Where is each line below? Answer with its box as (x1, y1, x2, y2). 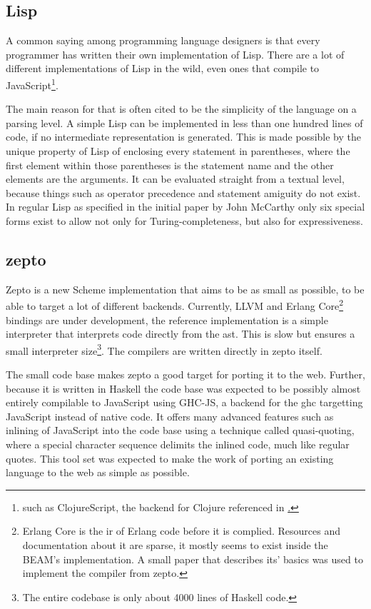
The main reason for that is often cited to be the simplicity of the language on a (6, 101, 357, 116)
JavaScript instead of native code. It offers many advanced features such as (6, 408, 334, 423)
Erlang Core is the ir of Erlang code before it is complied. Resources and (22, 523, 341, 538)
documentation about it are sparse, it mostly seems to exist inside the (22, 538, 328, 552)
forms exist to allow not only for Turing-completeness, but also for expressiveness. (6, 213, 363, 228)
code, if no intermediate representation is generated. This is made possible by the (6, 129, 361, 144)
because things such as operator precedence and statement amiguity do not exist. (6, 185, 361, 200)
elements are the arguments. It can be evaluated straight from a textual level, (6, 171, 345, 186)
